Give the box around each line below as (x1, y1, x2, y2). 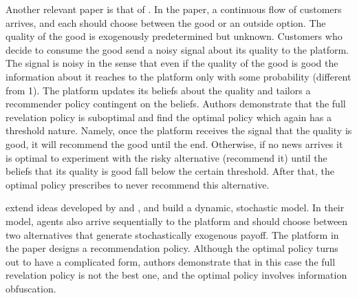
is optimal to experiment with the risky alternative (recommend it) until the (6, 150, 327, 164)
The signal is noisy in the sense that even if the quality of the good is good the (6, 56, 338, 70)
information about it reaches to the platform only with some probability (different (6, 69, 351, 83)
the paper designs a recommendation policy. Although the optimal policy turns (6, 241, 338, 255)
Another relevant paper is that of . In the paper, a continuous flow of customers (6, 2, 342, 16)
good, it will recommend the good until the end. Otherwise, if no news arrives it (6, 136, 343, 151)
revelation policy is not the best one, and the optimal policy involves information (6, 268, 347, 282)
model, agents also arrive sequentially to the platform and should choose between (6, 213, 348, 228)
